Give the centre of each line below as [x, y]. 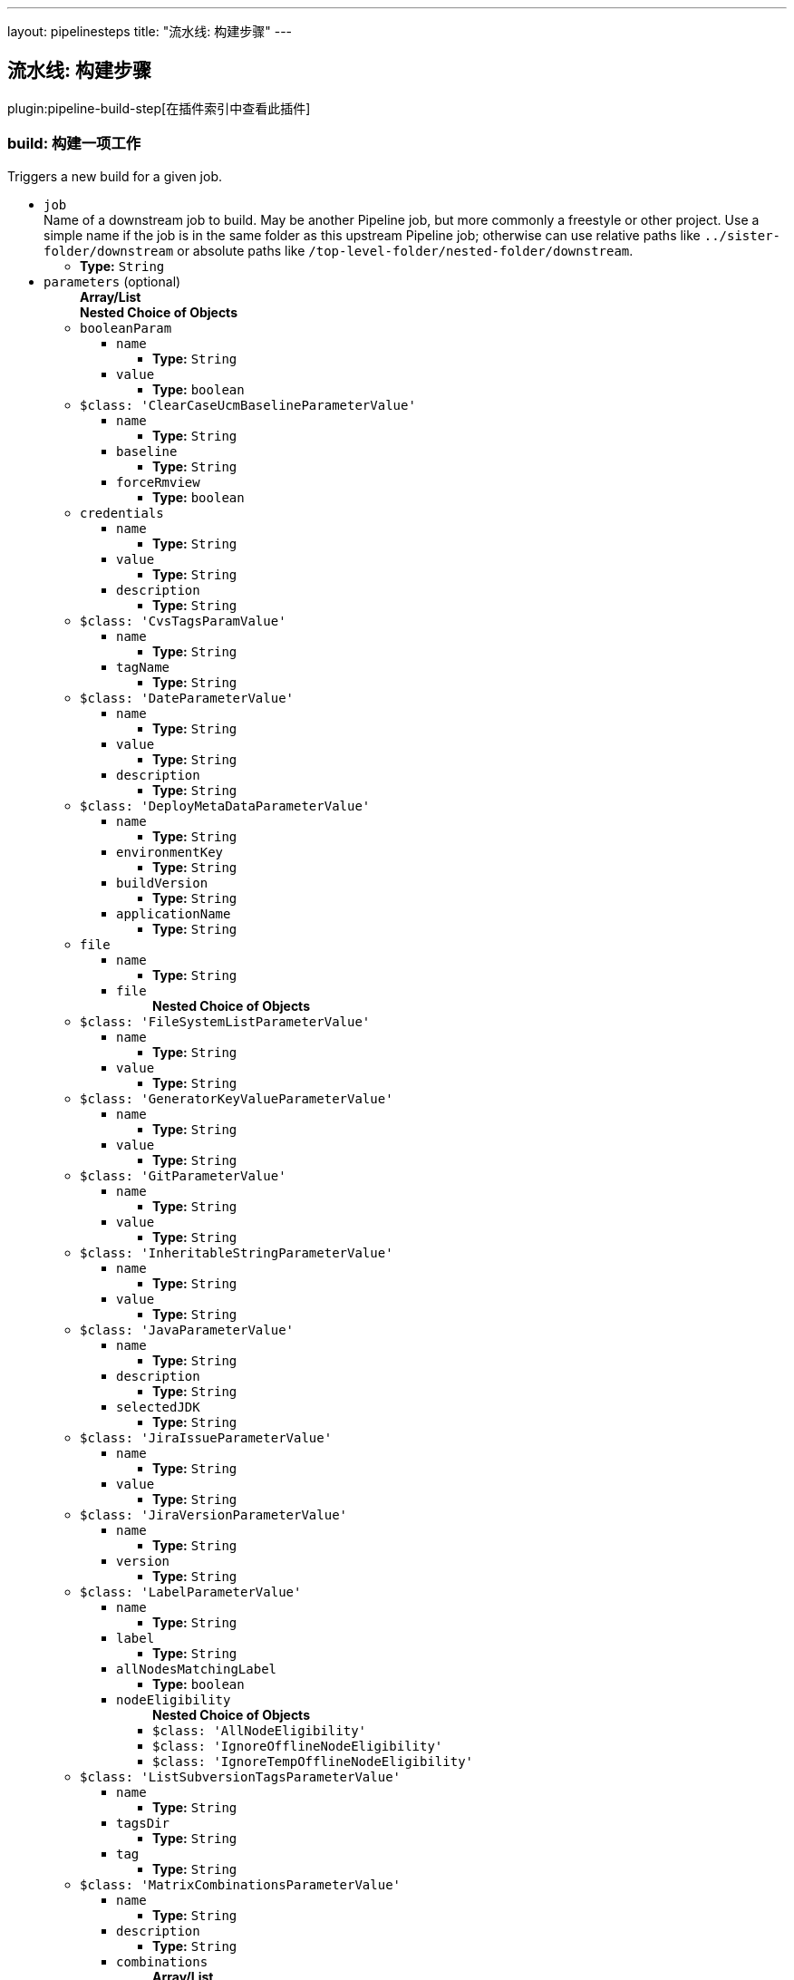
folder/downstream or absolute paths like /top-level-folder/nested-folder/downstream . [339, 250]
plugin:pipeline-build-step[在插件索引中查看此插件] [159, 108]
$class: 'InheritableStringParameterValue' [237, 1252]
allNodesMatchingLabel [197, 1669]
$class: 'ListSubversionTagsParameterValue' [241, 1776]
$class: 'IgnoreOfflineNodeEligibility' [298, 1746]
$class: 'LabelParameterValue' [191, 1592]
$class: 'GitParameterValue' [183, 1175]
